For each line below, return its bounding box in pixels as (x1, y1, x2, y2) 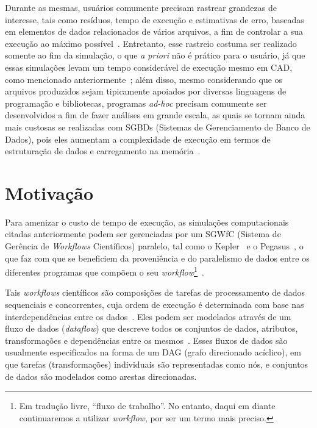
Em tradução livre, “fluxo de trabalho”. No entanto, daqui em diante (19, 399, 276, 412)
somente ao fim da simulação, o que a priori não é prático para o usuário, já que (5, 49, 305, 62)
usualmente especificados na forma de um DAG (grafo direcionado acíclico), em (5, 346, 301, 358)
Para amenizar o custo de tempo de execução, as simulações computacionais (5, 215, 289, 228)
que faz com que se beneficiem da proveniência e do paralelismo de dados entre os (5, 251, 310, 264)
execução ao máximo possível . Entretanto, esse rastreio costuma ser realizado (5, 37, 297, 49)
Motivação (5, 180, 94, 205)
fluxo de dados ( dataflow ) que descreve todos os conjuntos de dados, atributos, (5, 322, 298, 335)
